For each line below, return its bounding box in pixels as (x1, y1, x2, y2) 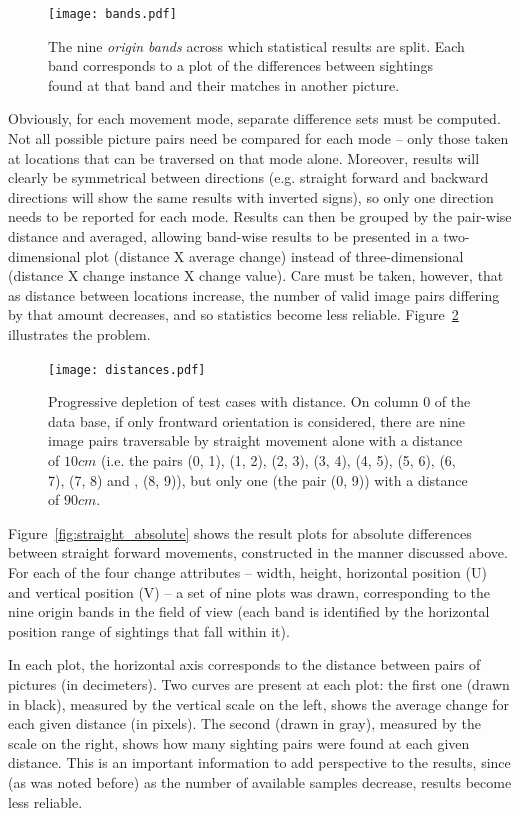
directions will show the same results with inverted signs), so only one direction (8, 186, 494, 207)
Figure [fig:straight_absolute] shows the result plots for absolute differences (8, 522, 472, 543)
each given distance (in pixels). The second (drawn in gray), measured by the (8, 713, 481, 734)
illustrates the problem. (8, 323, 151, 344)
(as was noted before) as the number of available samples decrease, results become (8, 771, 512, 792)
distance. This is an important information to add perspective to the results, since (8, 752, 511, 773)
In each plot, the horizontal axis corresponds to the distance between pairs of (8, 654, 481, 675)
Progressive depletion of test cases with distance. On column (48, 391, 419, 412)
